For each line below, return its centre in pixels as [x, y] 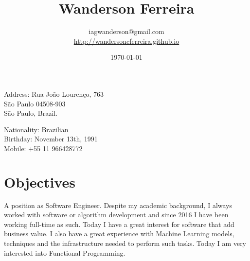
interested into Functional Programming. [65, 252]
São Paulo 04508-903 [35, 103]
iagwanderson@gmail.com [126, 31]
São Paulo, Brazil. [31, 113]
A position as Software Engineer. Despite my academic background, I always [118, 205]
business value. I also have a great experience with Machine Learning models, [119, 234]
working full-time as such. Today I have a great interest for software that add [119, 224]
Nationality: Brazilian [36, 129]
